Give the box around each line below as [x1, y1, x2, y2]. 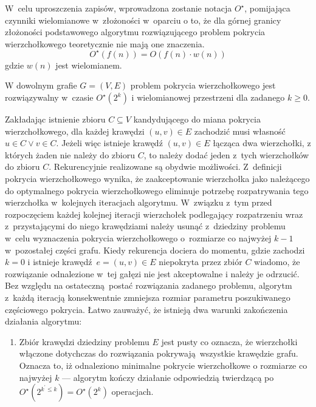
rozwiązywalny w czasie [5, 91, 94, 104]
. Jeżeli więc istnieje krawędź [56, 136, 163, 149]
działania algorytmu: [5, 315, 82, 328]
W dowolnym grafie [5, 79, 77, 92]
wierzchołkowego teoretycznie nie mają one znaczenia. [5, 37, 205, 50]
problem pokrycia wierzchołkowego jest [130, 79, 276, 92]
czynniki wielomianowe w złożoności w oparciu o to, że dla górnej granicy [5, 13, 281, 26]
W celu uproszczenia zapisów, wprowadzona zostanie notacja [5, 2, 232, 14]
